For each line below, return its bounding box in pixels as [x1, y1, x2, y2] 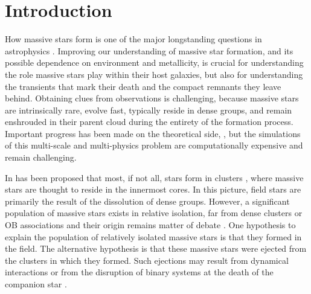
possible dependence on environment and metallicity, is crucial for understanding [5, 56, 304, 69]
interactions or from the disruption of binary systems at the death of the [5, 266, 274, 278]
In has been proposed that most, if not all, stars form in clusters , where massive [5, 171, 304, 184]
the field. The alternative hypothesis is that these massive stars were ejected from [5, 242, 307, 255]
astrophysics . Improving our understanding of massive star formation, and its [5, 44, 293, 57]
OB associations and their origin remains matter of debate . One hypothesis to [5, 219, 296, 231]
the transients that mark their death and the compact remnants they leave [5, 80, 281, 92]
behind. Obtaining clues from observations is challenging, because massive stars [5, 92, 299, 104]
